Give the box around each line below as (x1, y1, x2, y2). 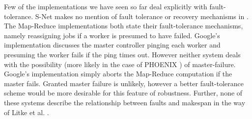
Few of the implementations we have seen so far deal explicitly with (4, 1, 207, 11)
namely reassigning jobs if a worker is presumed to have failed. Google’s (4, 30, 220, 40)
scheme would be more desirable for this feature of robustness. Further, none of (4, 88, 243, 98)
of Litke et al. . (4, 107, 49, 117)
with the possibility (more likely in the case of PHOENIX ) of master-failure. (4, 59, 236, 69)
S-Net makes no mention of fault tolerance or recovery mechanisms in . (35, 11, 249, 21)
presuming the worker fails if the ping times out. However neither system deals (4, 49, 241, 59)
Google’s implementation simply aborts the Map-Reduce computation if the (4, 69, 232, 79)
